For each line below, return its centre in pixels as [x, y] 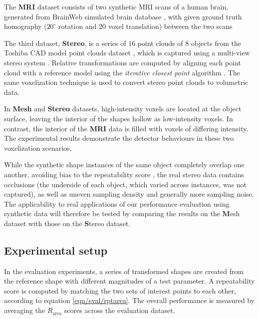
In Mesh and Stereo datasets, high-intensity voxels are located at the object [123, 109]
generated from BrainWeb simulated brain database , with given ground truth [123, 16]
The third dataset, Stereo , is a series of [65, 43]
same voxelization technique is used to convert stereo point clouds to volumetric [126, 82]
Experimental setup [56, 250]
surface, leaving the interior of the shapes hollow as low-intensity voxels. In [119, 118]
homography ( [25, 26]
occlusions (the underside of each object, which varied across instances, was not [126, 184]
